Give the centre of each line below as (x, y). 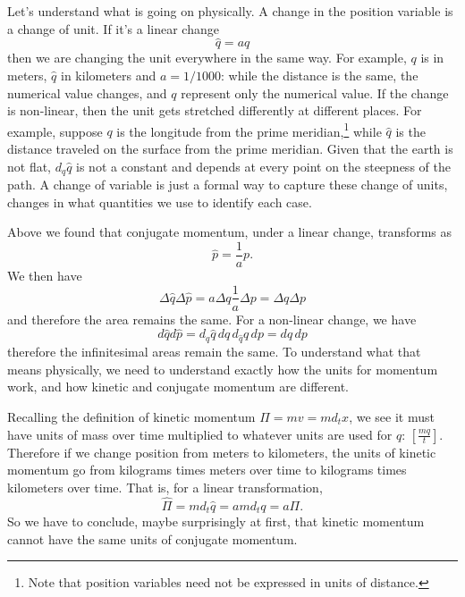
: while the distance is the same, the (320, 75)
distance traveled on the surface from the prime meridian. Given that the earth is (230, 149)
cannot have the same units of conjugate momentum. (152, 538)
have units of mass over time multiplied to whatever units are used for (200, 434)
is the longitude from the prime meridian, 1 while (249, 130)
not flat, (30, 166)
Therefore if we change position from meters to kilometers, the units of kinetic (222, 452)
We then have (45, 275)
